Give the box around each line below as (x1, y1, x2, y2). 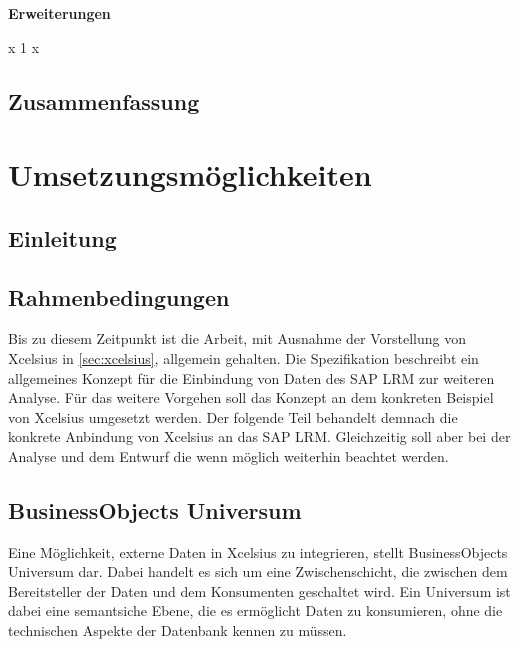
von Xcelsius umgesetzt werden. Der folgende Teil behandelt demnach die (8, 406, 458, 427)
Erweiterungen (8, 3, 111, 23)
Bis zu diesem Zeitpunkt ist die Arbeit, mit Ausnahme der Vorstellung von (8, 328, 467, 349)
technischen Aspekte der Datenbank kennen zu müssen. (8, 620, 347, 641)
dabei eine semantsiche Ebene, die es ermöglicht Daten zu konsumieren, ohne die (8, 600, 503, 621)
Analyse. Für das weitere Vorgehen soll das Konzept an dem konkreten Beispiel (8, 387, 494, 408)
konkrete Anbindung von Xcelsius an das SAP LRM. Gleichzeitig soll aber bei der (8, 426, 511, 447)
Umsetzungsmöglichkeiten (8, 154, 372, 195)
